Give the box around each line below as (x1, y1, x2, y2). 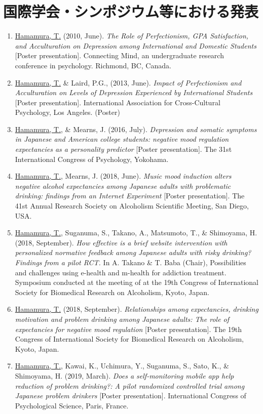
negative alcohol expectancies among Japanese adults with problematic (15, 180, 231, 191)
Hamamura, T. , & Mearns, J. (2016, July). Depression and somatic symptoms (15, 123, 257, 134)
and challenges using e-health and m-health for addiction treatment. (15, 267, 227, 277)
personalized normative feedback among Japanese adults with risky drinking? (15, 247, 251, 258)
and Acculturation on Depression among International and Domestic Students (15, 40, 256, 51)
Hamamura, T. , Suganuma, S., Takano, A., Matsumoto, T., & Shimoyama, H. (15, 227, 257, 238)
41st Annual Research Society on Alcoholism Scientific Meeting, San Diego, (15, 200, 249, 211)
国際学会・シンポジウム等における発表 (3, 1, 259, 22)
